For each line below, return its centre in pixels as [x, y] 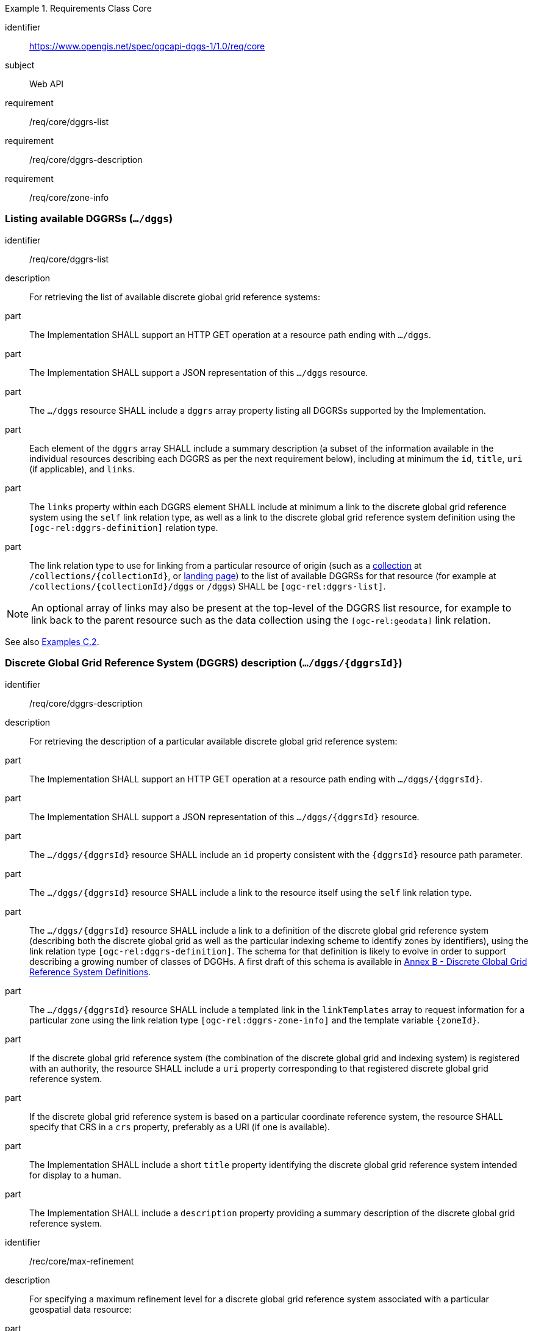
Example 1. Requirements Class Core [78, 8]
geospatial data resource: [80, 1309]
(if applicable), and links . [82, 469]
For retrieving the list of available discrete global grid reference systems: [175, 297]
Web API [47, 84]
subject [20, 65]
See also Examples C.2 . [52, 641]
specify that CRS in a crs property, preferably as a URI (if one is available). [180, 1127]
